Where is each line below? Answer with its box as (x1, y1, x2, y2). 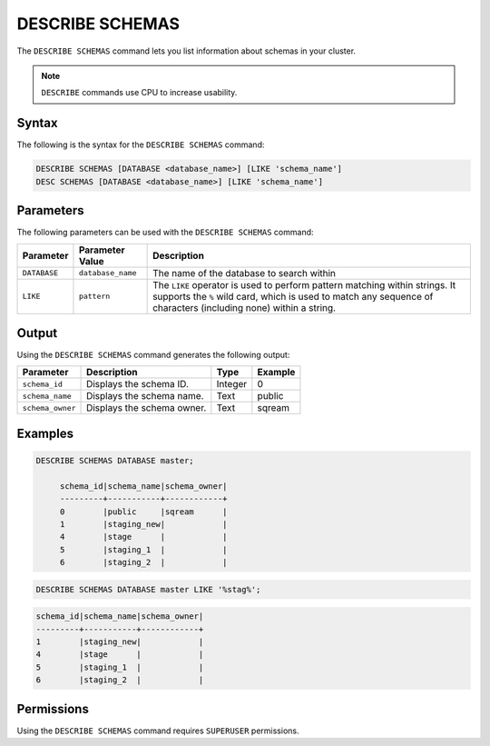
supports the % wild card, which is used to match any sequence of (152, 290, 434, 303)
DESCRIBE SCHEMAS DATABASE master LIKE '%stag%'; (35, 584, 261, 594)
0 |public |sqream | (59, 506, 228, 517)
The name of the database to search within (152, 266, 336, 279)
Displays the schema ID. (86, 378, 190, 391)
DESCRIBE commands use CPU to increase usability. (41, 87, 238, 98)
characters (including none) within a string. (152, 301, 336, 313)
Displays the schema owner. (86, 402, 207, 414)
